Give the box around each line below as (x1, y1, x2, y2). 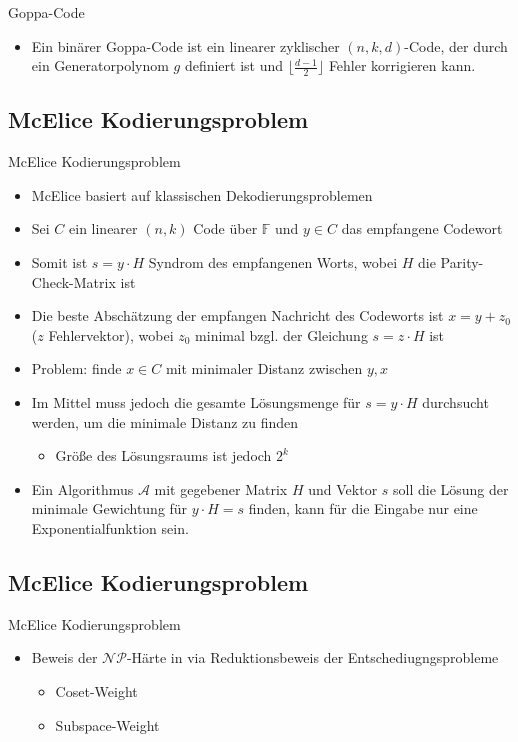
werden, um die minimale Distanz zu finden (31, 411, 299, 432)
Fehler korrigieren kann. (328, 55, 476, 76)
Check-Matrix (31, 271, 116, 292)
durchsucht (422, 391, 489, 412)
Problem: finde (31, 358, 122, 379)
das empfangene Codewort (341, 218, 503, 239)
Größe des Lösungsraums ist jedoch (55, 445, 272, 466)
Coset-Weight (55, 680, 138, 701)
